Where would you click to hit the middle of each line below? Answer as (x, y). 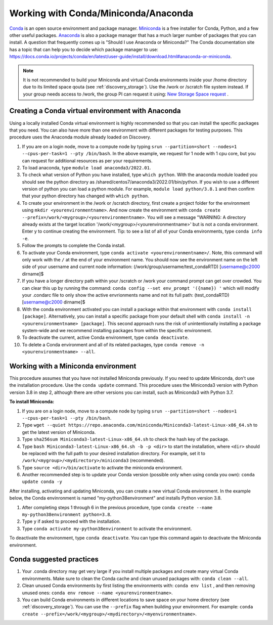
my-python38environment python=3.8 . (67, 515)
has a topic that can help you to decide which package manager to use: (84, 49)
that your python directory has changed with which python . (85, 196)
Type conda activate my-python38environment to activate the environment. (107, 528)
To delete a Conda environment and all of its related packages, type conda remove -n (113, 344)
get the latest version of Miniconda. (59, 432)
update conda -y (42, 482)
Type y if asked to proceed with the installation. (71, 521)
